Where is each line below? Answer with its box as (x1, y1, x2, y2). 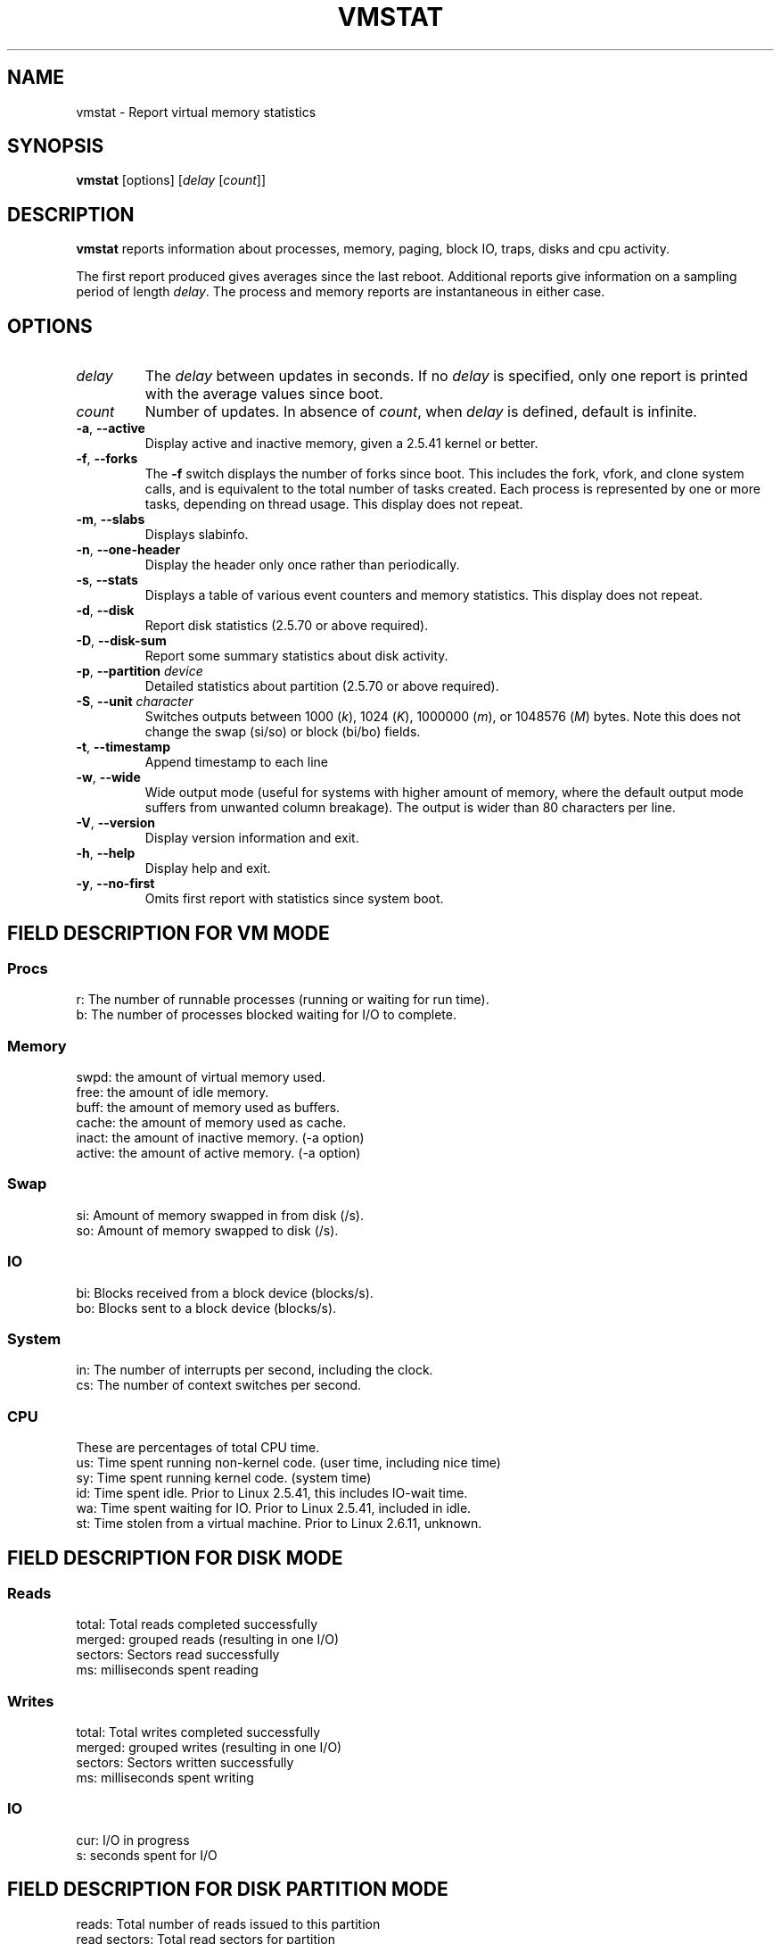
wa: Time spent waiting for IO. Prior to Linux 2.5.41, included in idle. (76, 1500, 472, 1516)
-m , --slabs (76, 511, 145, 528)
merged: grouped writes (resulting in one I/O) (76, 1740, 342, 1756)
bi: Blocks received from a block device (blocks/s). (76, 1284, 374, 1300)
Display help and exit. (144, 860, 271, 876)
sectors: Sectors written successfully (76, 1755, 294, 1771)
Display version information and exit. (144, 830, 359, 846)
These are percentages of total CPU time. (76, 1440, 320, 1456)
